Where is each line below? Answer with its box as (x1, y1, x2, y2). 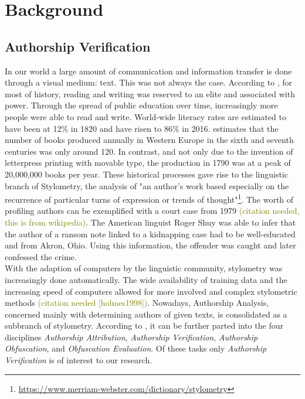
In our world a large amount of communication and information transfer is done (5, 64, 292, 77)
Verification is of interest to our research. (5, 354, 152, 366)
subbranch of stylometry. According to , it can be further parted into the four (5, 319, 283, 332)
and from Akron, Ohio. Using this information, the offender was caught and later (5, 239, 296, 251)
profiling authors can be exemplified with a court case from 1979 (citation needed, (5, 204, 300, 217)
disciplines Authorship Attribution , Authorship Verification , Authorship (5, 330, 258, 343)
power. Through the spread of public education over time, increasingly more (5, 99, 278, 111)
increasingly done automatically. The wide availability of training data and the (5, 273, 287, 285)
